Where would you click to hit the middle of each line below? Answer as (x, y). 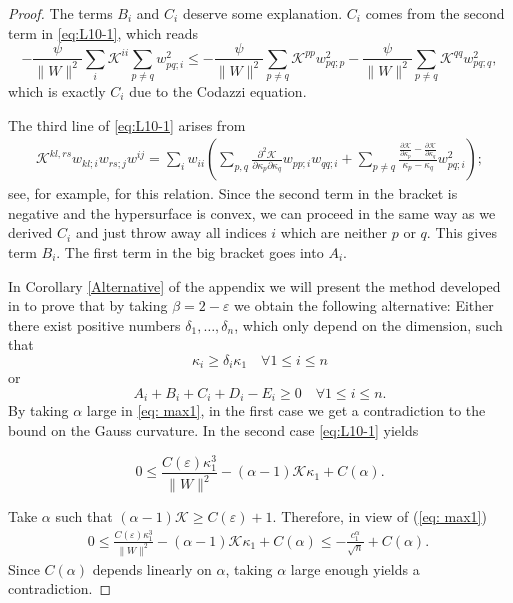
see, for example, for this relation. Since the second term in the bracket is (233, 193)
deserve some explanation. (262, 13)
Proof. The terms (60, 13)
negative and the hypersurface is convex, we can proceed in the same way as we (252, 212)
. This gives (461, 232)
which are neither (334, 232)
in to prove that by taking (88, 305)
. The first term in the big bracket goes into (190, 251)
